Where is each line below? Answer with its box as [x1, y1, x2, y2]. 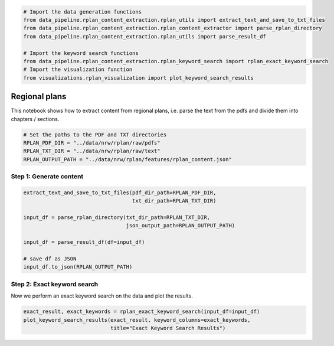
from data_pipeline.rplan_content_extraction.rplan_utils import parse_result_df [23, 33, 267, 40]
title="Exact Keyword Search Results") [110, 325, 226, 331]
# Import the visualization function [23, 66, 133, 73]
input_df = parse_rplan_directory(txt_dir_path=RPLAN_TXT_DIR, [23, 214, 211, 221]
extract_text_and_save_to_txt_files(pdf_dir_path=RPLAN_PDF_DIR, [23, 189, 217, 196]
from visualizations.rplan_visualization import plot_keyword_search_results [23, 74, 254, 81]
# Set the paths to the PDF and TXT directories [23, 131, 167, 138]
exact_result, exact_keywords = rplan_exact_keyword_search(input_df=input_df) [23, 308, 260, 315]
